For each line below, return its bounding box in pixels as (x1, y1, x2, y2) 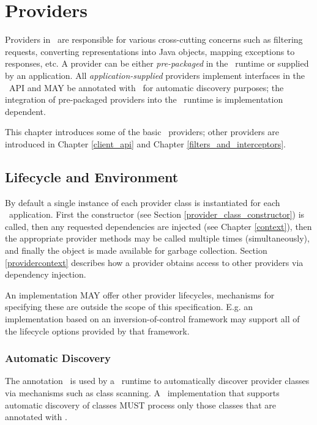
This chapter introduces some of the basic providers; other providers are (5, 125, 279, 138)
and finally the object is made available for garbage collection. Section (5, 244, 267, 257)
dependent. (5, 105, 46, 117)
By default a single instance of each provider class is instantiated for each (5, 196, 280, 209)
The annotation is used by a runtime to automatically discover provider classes (5, 374, 310, 387)
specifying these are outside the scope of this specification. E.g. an (5, 300, 253, 313)
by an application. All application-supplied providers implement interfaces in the (5, 68, 305, 81)
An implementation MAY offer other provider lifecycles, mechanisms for (5, 288, 275, 301)
